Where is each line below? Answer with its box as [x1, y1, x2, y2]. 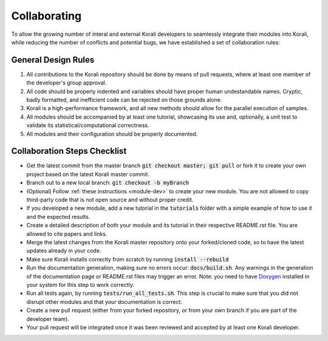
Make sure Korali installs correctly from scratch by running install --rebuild [26, 255, 229, 263]
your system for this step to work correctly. [26, 281, 135, 288]
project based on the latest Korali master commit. [26, 170, 150, 177]
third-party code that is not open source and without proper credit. [26, 196, 194, 204]
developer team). [26, 315, 69, 322]
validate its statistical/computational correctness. [26, 122, 149, 129]
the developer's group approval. [26, 79, 107, 86]
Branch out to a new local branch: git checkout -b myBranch [26, 179, 190, 187]
